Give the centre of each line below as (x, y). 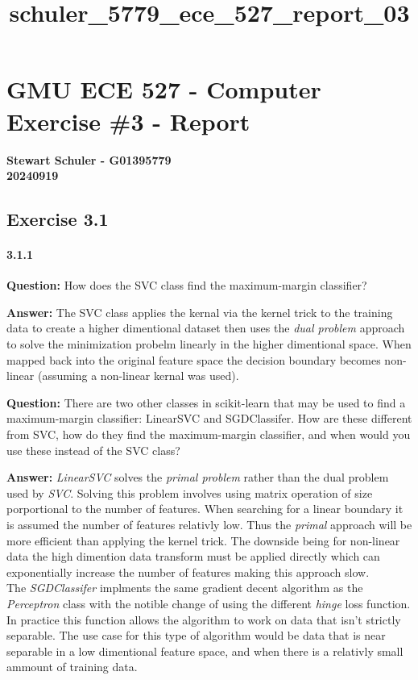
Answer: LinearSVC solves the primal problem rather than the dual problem (198, 477)
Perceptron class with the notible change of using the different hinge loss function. (209, 603)
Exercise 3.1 (58, 219)
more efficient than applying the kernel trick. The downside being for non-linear (203, 540)
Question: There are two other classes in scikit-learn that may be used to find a (206, 402)
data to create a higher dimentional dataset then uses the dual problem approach (206, 328)
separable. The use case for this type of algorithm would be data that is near (196, 635)
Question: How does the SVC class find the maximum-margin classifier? (187, 285)
